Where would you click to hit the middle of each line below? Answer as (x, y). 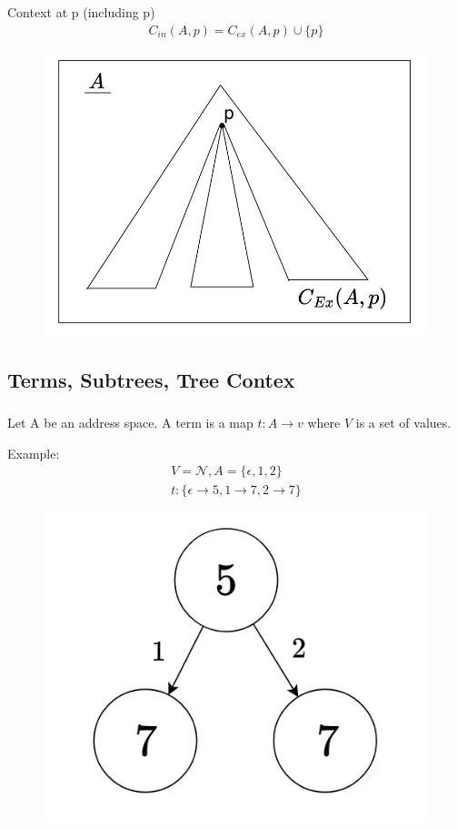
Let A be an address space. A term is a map (130, 422)
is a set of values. (403, 422)
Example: (34, 453)
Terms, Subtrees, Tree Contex (151, 379)
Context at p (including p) (81, 12)
